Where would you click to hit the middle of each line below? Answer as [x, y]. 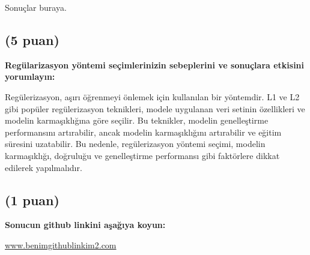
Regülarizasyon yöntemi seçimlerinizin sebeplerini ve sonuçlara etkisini [155, 64]
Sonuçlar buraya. [36, 7]
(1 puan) [32, 199]
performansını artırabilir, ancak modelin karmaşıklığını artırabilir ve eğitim [143, 132]
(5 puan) [32, 39]
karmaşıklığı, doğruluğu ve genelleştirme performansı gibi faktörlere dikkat [142, 155]
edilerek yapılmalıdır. [44, 167]
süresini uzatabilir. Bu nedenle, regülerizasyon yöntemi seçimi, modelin [135, 144]
